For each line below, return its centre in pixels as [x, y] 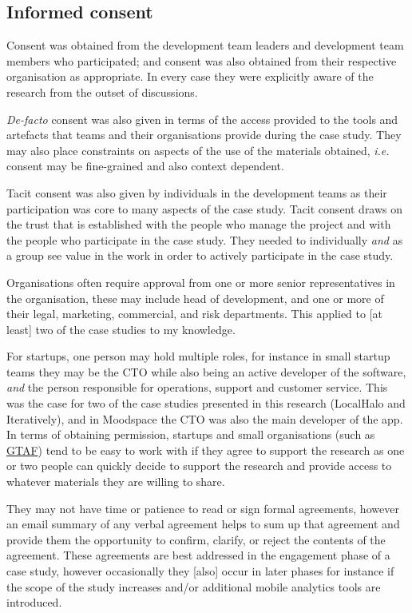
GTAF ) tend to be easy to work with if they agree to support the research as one [206, 450]
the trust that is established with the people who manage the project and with [199, 224]
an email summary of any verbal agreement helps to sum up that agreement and [203, 524]
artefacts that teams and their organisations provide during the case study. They [204, 135]
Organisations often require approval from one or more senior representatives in [201, 282]
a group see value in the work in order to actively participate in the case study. [200, 255]
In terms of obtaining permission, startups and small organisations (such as [191, 434]
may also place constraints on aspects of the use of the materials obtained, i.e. [198, 150]
